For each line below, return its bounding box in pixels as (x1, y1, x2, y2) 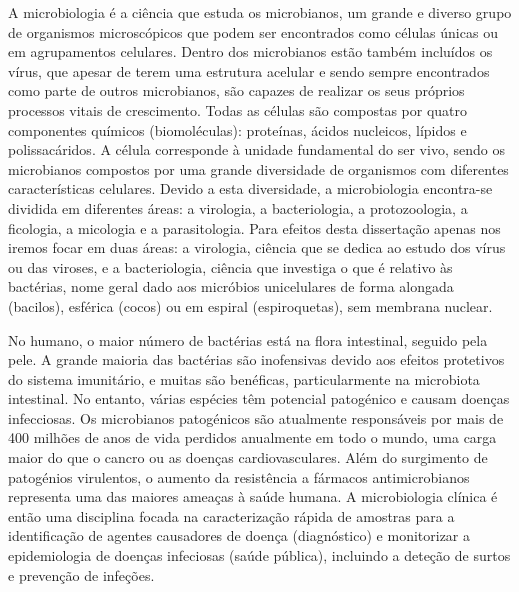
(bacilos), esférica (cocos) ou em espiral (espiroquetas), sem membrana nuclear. (8, 295, 493, 316)
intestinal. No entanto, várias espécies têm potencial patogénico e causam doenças (8, 388, 510, 409)
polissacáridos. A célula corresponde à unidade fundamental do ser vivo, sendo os (8, 139, 505, 160)
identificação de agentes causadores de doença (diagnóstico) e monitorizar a (8, 525, 470, 546)
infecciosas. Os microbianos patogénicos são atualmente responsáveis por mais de (8, 407, 504, 428)
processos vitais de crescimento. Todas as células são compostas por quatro (8, 99, 468, 120)
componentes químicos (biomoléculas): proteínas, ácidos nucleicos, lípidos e (8, 119, 467, 140)
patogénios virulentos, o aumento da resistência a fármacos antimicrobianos (8, 466, 470, 487)
